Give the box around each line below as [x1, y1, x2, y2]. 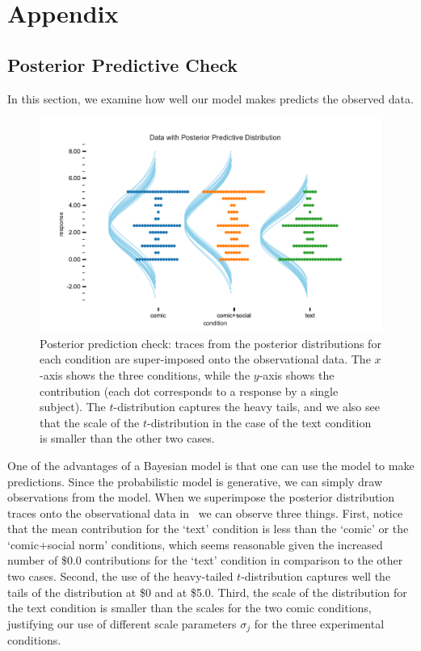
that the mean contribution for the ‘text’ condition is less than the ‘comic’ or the [7, 520, 409, 537]
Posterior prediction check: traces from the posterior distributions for [40, 334, 381, 351]
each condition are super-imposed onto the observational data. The [40, 351, 371, 367]
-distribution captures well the [241, 568, 391, 585]
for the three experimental [254, 615, 385, 632]
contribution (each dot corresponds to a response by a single [40, 382, 339, 399]
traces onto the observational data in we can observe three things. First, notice [7, 504, 403, 521]
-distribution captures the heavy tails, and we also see [113, 398, 380, 415]
